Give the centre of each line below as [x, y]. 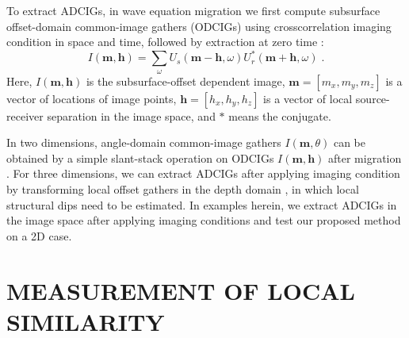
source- [373, 98]
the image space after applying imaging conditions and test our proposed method [204, 220]
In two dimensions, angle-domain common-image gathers [144, 142]
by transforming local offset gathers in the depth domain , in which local [183, 189]
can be [349, 142]
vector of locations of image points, [92, 98]
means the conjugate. [280, 115]
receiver [25, 115]
